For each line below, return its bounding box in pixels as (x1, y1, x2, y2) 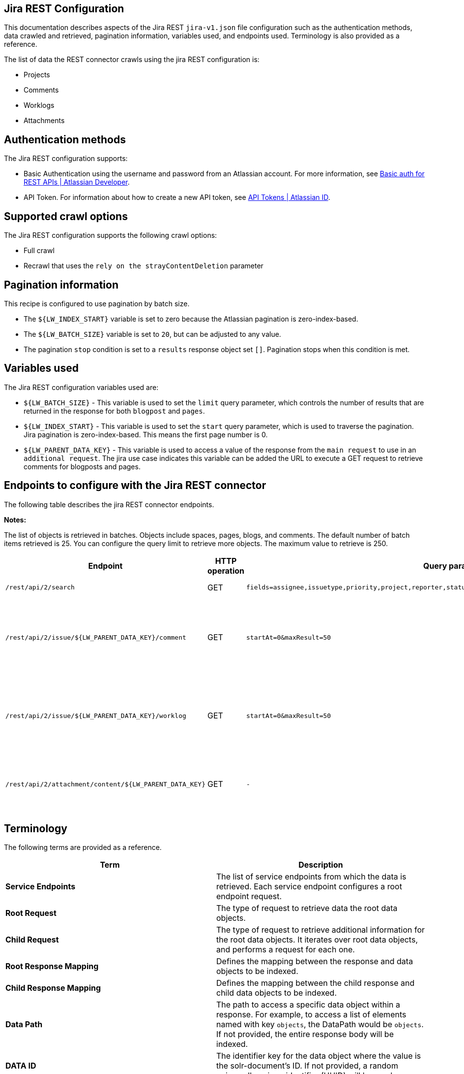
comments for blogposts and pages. (24, 462, 141, 471)
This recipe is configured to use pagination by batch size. (4, 299, 190, 308)
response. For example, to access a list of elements (216, 1009, 406, 1020)
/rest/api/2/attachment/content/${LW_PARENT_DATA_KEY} (5, 780, 205, 788)
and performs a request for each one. (216, 944, 355, 955)
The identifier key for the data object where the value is (216, 1051, 421, 1061)
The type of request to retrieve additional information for (216, 925, 425, 935)
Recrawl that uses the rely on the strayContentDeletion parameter (24, 261, 263, 270)
